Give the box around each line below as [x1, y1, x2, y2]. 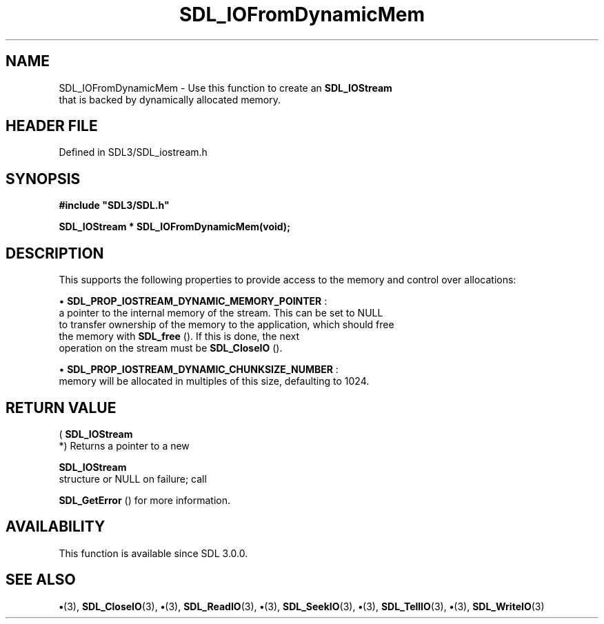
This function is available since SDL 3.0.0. [59, 547, 248, 559]
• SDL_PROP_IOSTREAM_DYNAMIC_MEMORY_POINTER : [59, 295, 328, 308]
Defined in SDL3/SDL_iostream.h [59, 146, 208, 159]
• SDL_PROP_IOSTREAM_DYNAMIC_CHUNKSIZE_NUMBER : [59, 363, 339, 376]
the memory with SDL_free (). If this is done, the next [59, 330, 300, 343]
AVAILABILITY [6, 518, 105, 536]
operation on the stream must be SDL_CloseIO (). [59, 342, 283, 354]
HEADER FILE [6, 117, 98, 135]
